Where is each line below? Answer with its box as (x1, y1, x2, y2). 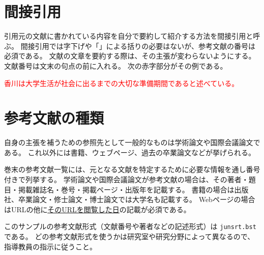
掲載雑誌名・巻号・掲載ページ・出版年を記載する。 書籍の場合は (18, 184, 234, 194)
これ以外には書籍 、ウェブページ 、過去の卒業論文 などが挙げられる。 (27, 147, 255, 157)
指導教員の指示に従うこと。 (4, 241, 97, 251)
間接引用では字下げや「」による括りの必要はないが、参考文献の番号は (20, 40, 255, 51)
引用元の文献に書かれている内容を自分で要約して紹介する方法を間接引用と (4, 31, 253, 41)
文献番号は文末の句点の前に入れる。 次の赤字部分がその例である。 (4, 60, 227, 71)
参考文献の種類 (4, 107, 104, 128)
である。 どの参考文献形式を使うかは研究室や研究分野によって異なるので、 (4, 231, 255, 242)
